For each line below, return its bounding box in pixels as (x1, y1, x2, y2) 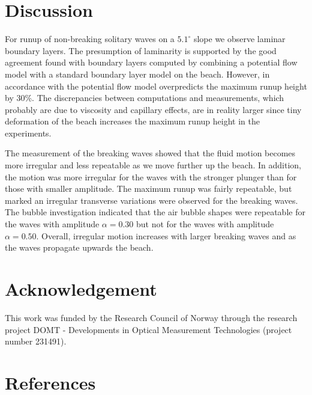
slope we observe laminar (193, 32, 286, 45)
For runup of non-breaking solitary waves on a (5, 32, 175, 45)
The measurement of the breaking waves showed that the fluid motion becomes (5, 147, 296, 159)
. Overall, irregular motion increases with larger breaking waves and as (36, 229, 296, 242)
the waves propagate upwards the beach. (5, 241, 154, 254)
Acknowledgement (5, 277, 157, 301)
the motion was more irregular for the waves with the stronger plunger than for (5, 170, 297, 183)
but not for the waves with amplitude (136, 218, 274, 230)
